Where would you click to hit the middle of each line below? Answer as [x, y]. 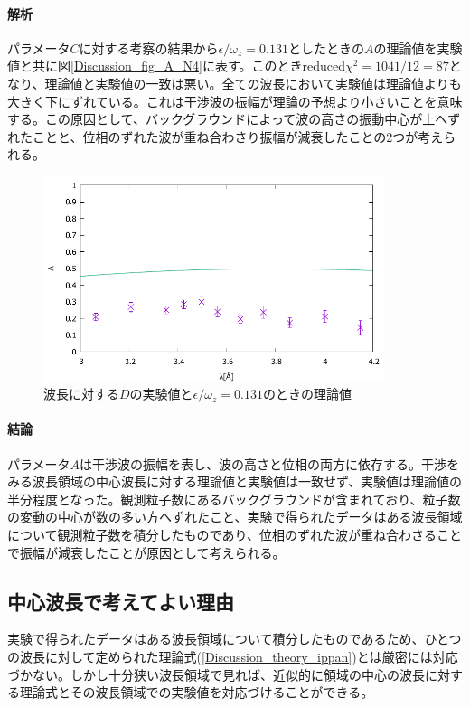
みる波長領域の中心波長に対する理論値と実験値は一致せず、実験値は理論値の [235, 481]
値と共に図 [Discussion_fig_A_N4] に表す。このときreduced [176, 66]
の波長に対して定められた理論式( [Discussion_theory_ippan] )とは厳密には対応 [233, 657]
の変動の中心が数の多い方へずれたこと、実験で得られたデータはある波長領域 [235, 517]
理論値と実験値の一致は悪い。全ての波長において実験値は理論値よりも [253, 83]
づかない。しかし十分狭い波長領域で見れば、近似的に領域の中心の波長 [216, 674]
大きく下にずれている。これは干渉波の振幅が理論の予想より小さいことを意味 [235, 101]
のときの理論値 [307, 394]
